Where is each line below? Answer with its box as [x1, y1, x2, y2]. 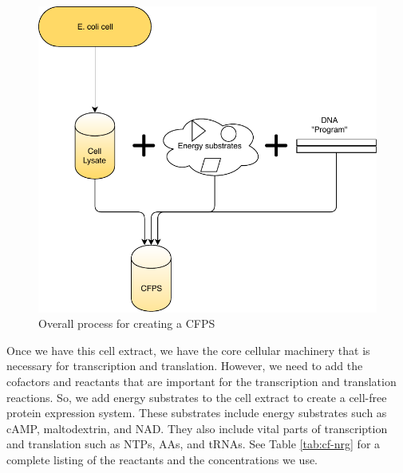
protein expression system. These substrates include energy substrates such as [6, 404, 387, 421]
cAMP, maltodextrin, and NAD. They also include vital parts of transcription [6, 420, 388, 436]
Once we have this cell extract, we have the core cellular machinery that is [6, 341, 370, 358]
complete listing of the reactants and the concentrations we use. [6, 451, 318, 467]
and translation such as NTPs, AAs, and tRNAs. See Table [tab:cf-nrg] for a [6, 436, 381, 452]
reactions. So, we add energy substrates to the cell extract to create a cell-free [6, 388, 387, 405]
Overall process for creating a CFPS [38, 315, 215, 332]
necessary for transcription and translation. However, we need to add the [6, 357, 363, 374]
